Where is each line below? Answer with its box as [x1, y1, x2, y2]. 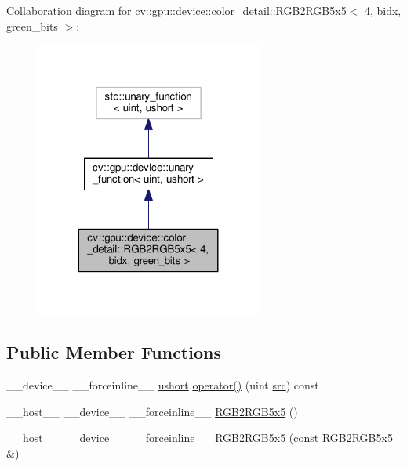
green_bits [6, 17, 58, 34]
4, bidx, [364, 2, 402, 18]
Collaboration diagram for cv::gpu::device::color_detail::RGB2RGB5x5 [6, 2, 347, 18]
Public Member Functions [6, 340, 221, 364]
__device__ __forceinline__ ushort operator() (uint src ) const [6, 377, 319, 393]
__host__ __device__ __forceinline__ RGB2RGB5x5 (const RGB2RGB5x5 [6, 429, 393, 446]
